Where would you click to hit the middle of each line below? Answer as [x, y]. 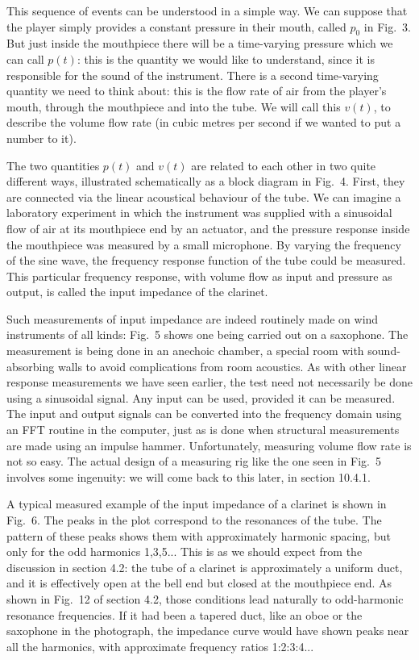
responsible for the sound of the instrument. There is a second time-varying [193, 75]
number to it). [41, 138]
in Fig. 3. [387, 26]
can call [25, 58]
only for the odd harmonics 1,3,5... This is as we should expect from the [185, 551]
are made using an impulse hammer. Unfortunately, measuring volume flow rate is [209, 445]
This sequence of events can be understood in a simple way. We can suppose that [207, 10]
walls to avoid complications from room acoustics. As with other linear [232, 366]
